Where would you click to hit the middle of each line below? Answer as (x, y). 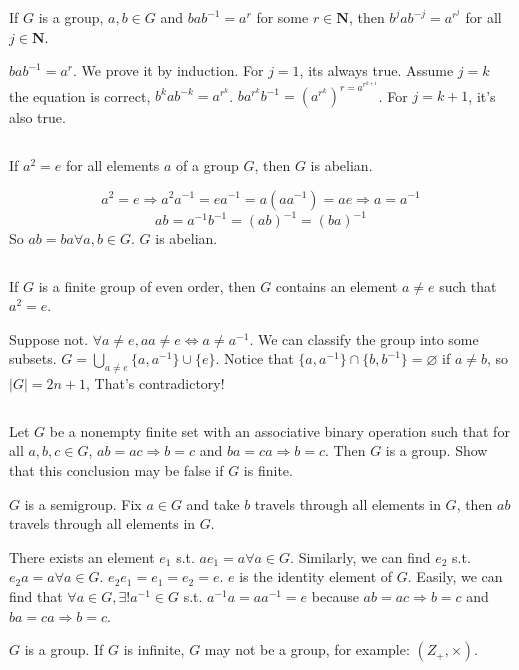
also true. (37, 117)
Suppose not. (49, 338)
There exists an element (82, 556)
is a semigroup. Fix (83, 503)
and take (213, 503)
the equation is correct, (80, 95)
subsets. (33, 358)
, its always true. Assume (376, 70)
